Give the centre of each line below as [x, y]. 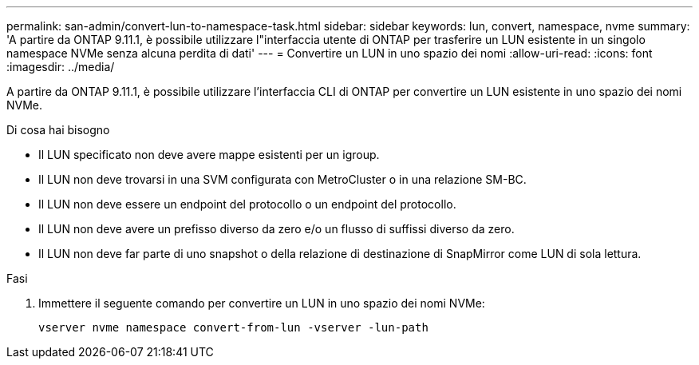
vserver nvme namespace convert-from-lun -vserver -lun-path [233, 327]
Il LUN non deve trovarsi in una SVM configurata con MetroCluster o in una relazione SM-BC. [282, 179]
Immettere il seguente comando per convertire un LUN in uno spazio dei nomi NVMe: [262, 303]
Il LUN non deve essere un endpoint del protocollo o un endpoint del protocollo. [247, 204]
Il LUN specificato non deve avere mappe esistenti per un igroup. [209, 155]
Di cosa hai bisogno [58, 130]
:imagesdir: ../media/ [61, 67]
